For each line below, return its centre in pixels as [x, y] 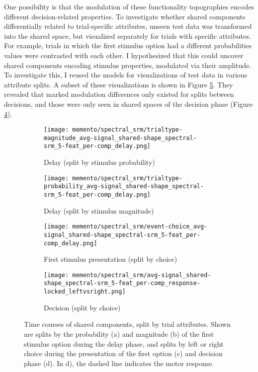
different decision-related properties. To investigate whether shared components [125, 16]
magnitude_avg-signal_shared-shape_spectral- [120, 138]
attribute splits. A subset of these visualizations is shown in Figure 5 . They [119, 84]
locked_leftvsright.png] [85, 292]
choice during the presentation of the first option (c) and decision [123, 353]
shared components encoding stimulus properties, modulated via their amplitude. [128, 65]
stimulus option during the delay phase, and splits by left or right [124, 343]
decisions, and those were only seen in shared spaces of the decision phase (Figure [129, 104]
